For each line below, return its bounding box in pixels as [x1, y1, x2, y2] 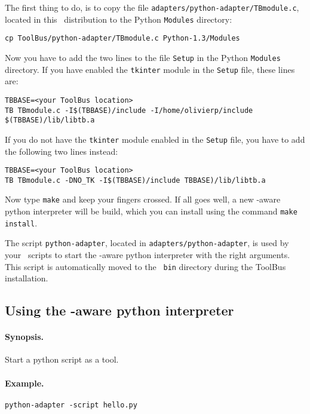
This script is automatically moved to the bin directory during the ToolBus [5, 260, 286, 272]
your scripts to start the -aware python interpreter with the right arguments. [5, 249, 290, 261]
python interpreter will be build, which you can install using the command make [5, 205, 297, 217]
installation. [5, 272, 48, 284]
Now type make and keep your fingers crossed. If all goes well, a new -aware [5, 193, 281, 206]
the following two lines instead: [5, 145, 118, 157]
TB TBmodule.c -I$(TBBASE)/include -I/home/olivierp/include [5, 106, 253, 115]
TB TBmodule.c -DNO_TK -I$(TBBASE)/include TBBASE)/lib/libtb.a [5, 176, 266, 185]
